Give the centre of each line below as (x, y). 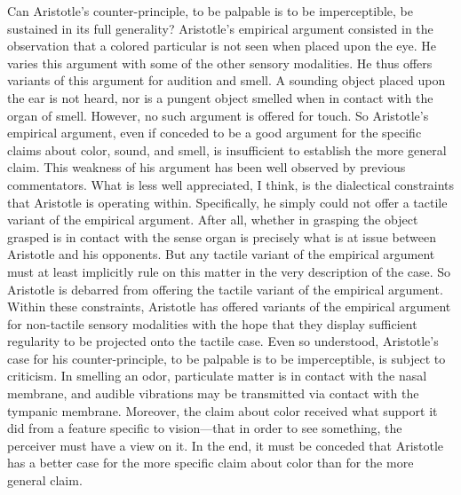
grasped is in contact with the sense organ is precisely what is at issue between (222, 236)
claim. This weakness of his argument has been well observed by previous (207, 167)
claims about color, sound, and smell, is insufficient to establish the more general (227, 149)
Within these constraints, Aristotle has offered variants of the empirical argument (229, 306)
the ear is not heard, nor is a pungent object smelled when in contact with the (220, 97)
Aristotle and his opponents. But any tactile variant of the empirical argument (221, 254)
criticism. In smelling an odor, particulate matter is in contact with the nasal (217, 376)
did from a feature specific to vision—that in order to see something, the (205, 428)
